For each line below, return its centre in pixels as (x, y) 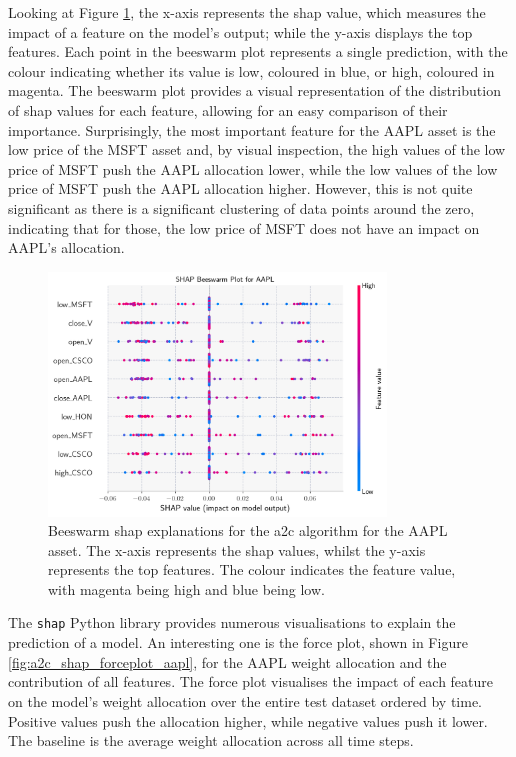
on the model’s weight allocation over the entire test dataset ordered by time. (245, 700)
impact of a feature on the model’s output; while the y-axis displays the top (240, 31)
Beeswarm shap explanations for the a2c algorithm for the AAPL (248, 530)
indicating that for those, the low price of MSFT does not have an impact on (244, 227)
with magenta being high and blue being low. (186, 588)
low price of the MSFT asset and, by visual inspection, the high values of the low (257, 149)
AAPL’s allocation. (66, 247)
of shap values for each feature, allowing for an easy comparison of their (228, 109)
